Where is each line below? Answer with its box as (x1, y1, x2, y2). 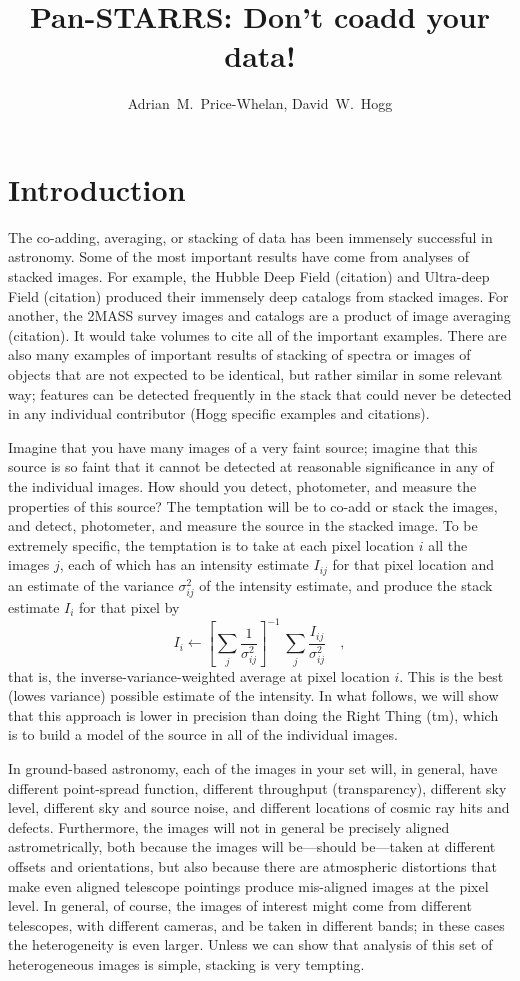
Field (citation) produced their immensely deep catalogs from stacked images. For (8, 285, 509, 306)
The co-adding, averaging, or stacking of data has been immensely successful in (8, 226, 493, 247)
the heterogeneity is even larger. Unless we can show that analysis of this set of (8, 934, 493, 955)
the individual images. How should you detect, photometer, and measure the (8, 475, 477, 496)
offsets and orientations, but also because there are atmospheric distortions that (8, 856, 497, 877)
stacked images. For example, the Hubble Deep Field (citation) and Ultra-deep (8, 266, 490, 287)
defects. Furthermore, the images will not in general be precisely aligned (8, 816, 450, 837)
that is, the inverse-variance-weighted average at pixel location (8, 665, 390, 686)
